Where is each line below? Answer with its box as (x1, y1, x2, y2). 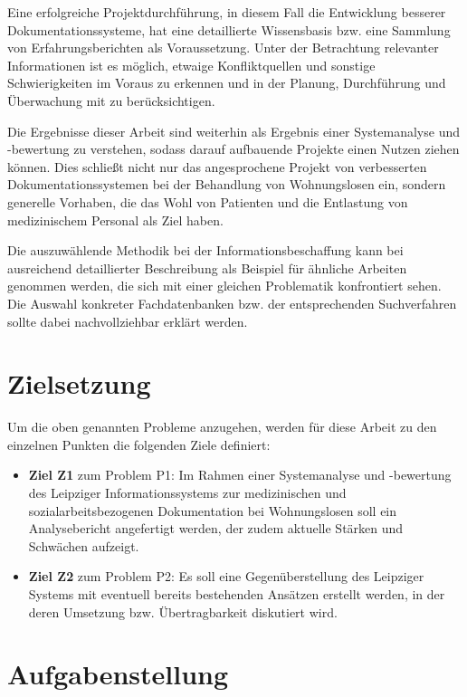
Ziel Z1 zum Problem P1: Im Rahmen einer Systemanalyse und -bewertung (28, 465, 452, 484)
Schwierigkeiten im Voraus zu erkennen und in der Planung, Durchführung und (7, 73, 446, 92)
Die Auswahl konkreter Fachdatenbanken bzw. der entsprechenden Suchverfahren (7, 293, 457, 312)
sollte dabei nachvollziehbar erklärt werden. (7, 311, 248, 330)
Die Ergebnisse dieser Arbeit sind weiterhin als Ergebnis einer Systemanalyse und (7, 121, 460, 140)
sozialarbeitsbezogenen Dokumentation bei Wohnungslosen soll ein (28, 501, 397, 520)
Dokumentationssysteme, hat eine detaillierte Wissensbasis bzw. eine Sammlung (7, 20, 451, 39)
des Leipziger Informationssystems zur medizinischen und (28, 483, 347, 501)
